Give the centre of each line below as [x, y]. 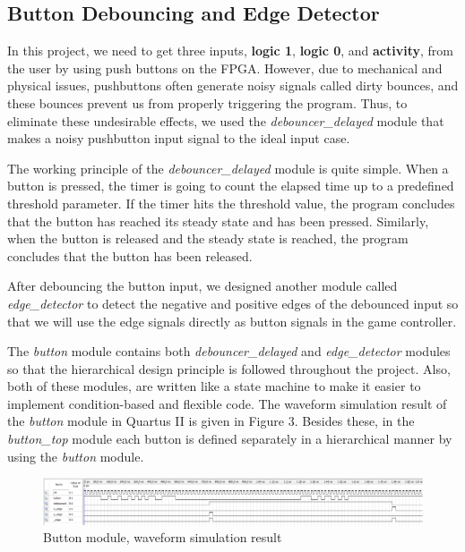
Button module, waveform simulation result [163, 537]
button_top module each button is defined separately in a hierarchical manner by [230, 439]
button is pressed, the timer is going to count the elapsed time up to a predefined [231, 186]
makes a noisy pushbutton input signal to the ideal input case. [179, 138]
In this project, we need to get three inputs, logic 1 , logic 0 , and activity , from [231, 51]
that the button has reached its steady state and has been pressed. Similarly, [218, 221]
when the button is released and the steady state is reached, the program [208, 238]
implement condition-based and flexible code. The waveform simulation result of [227, 403]
